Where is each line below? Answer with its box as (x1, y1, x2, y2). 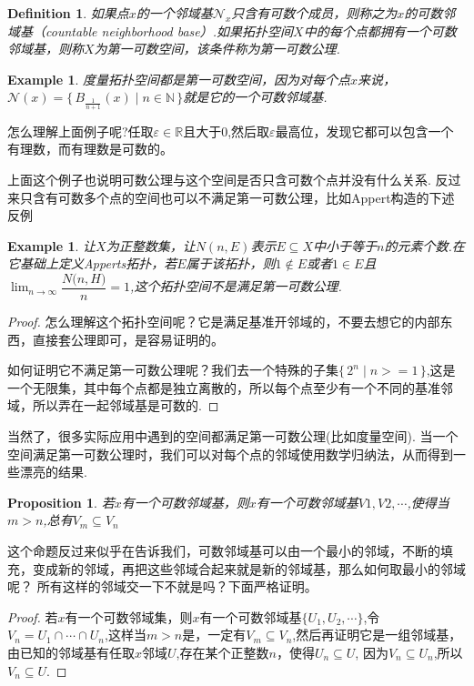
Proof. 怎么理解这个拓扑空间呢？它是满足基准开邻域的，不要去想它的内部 (7, 312, 440, 331)
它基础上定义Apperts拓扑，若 (7, 254, 177, 273)
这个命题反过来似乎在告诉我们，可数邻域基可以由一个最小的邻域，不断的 (7, 540, 440, 560)
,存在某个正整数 (176, 642, 269, 661)
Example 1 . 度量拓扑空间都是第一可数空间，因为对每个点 (7, 69, 351, 88)
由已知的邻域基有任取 (7, 642, 135, 661)
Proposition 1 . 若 (7, 492, 115, 511)
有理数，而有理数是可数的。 (7, 139, 173, 158)
